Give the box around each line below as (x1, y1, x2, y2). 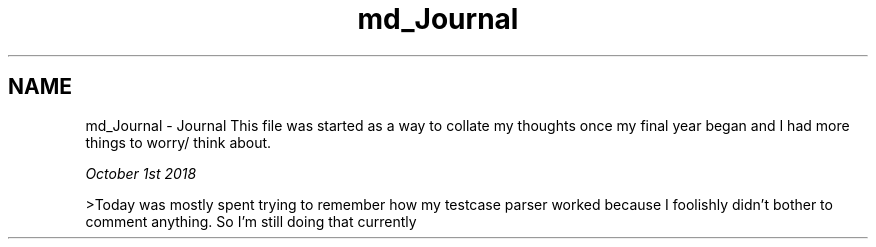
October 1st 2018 (85, 164, 197, 182)
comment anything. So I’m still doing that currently (85, 212, 417, 230)
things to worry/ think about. (85, 133, 272, 151)
